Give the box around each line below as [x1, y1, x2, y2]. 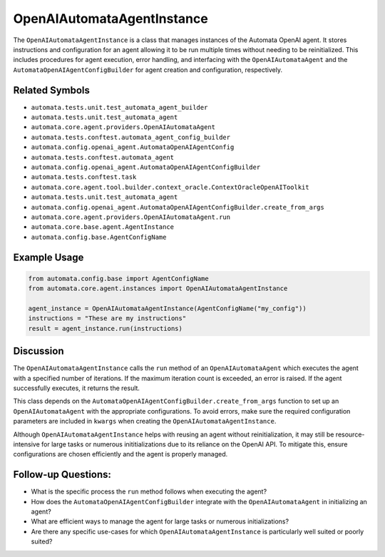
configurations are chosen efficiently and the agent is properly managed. [13, 450, 228, 459]
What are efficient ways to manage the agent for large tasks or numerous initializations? [31, 517, 289, 526]
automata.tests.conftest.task [31, 173, 137, 181]
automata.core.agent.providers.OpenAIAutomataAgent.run [31, 213, 231, 221]
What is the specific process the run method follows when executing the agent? [31, 487, 267, 496]
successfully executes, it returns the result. [13, 384, 140, 392]
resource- [335, 430, 365, 439]
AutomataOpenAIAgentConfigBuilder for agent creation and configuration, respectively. [13, 65, 283, 74]
